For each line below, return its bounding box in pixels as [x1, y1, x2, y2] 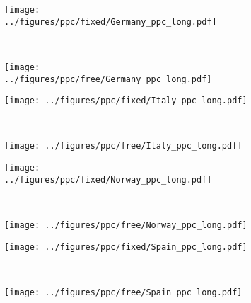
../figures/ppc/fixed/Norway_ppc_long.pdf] [4, 174, 212, 185]
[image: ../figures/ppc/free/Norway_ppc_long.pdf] [4, 220, 247, 231]
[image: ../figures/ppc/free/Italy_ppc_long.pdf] [4, 141, 243, 151]
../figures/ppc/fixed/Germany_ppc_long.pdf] [4, 16, 217, 27]
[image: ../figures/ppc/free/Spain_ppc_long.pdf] [4, 287, 243, 297]
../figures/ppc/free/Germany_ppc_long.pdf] [4, 74, 212, 84]
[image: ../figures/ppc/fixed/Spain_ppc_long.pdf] [4, 241, 247, 252]
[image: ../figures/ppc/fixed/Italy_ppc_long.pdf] [4, 96, 247, 106]
